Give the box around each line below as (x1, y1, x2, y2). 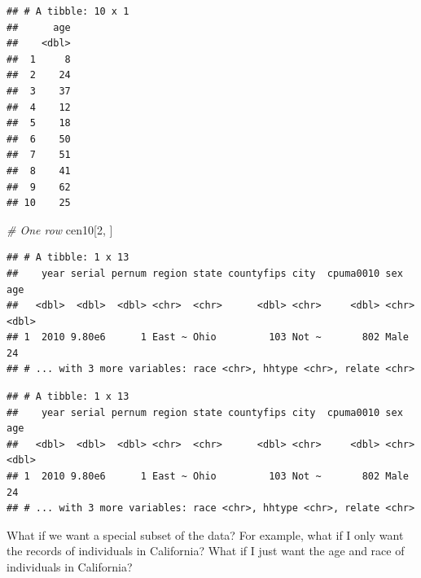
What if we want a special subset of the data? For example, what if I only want (7, 526, 404, 543)
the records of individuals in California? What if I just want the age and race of (7, 542, 405, 559)
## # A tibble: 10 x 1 (7, 6, 129, 17)
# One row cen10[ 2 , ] (7, 221, 113, 238)
